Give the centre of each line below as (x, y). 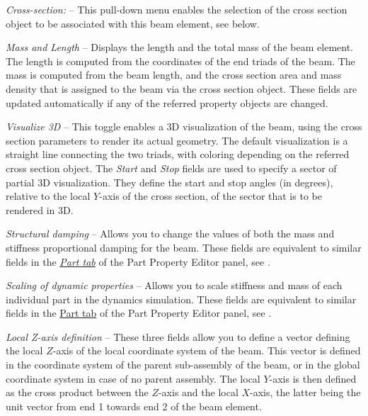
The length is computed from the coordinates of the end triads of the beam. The (180, 61)
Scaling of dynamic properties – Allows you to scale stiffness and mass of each (174, 285)
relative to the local (48, 196)
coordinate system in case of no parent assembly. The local (133, 378)
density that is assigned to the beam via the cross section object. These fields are (182, 88)
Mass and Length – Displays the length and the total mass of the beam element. (179, 47)
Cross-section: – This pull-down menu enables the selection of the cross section (177, 9)
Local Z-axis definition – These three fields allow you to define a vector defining (178, 336)
